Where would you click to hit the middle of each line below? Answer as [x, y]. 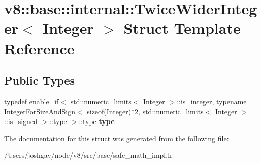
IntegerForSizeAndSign [40, 111]
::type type [97, 121]
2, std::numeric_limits [169, 111]
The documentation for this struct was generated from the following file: [117, 138]
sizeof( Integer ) [109, 111]
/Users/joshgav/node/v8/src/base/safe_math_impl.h [88, 155]
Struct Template [182, 28]
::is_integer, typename [212, 101]
